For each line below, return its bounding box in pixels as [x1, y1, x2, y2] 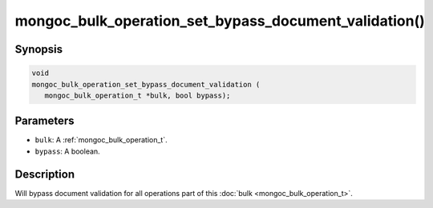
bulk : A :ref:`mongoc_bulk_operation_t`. [34, 135, 168, 145]
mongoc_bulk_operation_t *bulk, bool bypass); [44, 90, 231, 100]
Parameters [14, 114, 75, 128]
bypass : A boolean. [34, 146, 100, 156]
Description [14, 167, 75, 181]
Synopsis [14, 42, 63, 56]
